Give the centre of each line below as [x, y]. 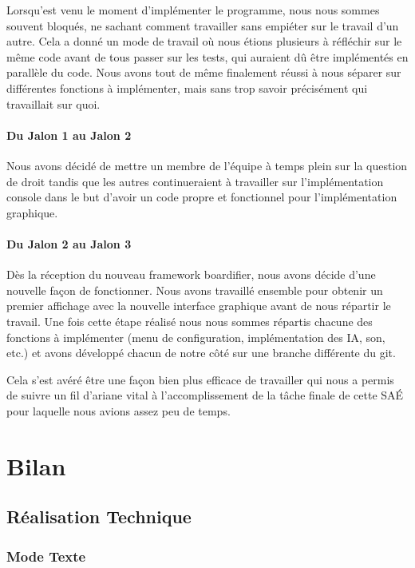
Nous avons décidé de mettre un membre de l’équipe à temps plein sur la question [207, 165]
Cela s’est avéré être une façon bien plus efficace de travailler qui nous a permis [200, 379]
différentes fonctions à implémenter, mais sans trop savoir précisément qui [187, 87]
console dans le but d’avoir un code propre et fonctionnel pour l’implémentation [202, 197]
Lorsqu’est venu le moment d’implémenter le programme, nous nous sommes [193, 10]
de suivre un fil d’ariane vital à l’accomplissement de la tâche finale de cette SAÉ [205, 395]
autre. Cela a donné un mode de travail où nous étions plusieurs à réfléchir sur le [204, 41]
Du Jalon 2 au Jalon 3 [69, 243]
